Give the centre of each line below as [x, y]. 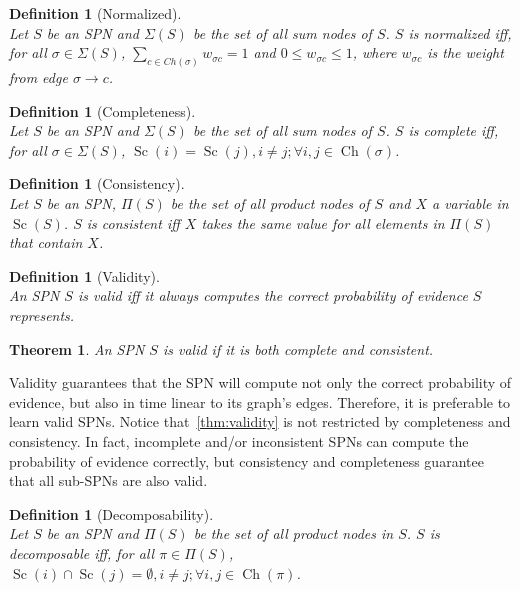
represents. [42, 314]
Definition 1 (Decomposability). [111, 513]
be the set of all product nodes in [293, 533]
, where [374, 52]
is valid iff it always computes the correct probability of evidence [272, 295]
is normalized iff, [460, 32]
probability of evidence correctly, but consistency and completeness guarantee [246, 460]
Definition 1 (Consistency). [97, 183]
